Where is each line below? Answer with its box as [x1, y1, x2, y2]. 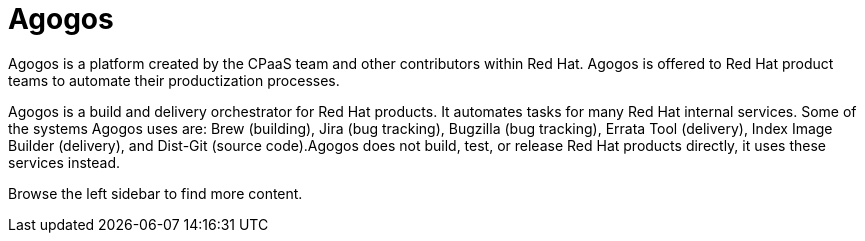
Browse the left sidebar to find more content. [8, 184, 303, 202]
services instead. [8, 153, 121, 171]
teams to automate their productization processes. [8, 71, 340, 89]
